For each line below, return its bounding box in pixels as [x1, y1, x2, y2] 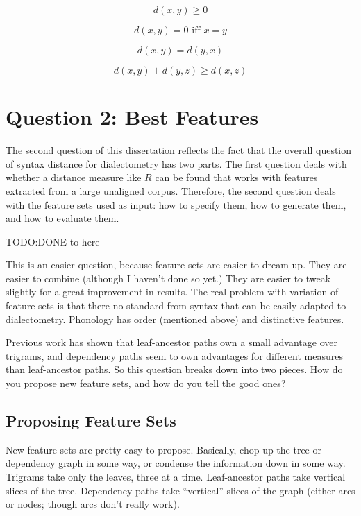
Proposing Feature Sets [6, 410, 176, 431]
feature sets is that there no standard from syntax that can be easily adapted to [6, 298, 346, 313]
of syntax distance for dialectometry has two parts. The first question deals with [6, 156, 347, 171]
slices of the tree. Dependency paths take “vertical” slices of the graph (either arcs [6, 483, 355, 497]
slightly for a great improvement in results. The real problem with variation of [6, 284, 339, 299]
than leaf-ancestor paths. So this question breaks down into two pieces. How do [6, 362, 343, 377]
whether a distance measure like [6, 170, 142, 184]
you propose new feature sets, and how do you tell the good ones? [6, 376, 286, 390]
